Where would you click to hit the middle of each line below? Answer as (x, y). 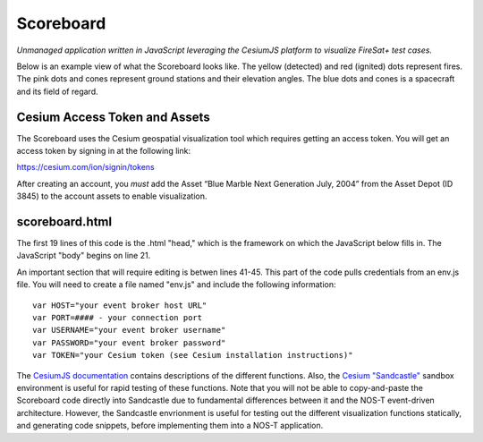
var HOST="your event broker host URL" (120, 305)
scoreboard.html (64, 222)
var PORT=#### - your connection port (118, 318)
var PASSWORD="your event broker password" (129, 343)
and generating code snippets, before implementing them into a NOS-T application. (170, 426)
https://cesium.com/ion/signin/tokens (86, 167)
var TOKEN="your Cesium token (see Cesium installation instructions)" (193, 355)
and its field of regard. (57, 91)
